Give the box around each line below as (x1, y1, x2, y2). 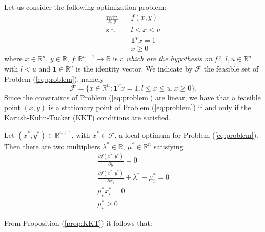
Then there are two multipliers (4, 140, 100, 151)
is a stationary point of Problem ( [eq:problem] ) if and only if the (48, 102, 251, 113)
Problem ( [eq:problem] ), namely (4, 73, 104, 84)
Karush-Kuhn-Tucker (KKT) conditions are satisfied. (4, 112, 171, 122)
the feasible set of (203, 63, 259, 74)
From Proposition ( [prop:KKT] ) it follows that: (4, 217, 152, 228)
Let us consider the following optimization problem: (4, 2, 167, 12)
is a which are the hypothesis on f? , (113, 53, 223, 64)
